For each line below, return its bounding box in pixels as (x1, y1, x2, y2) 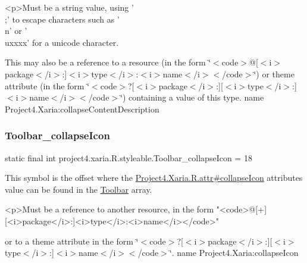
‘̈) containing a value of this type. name (120, 91, 264, 104)
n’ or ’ (5, 24, 27, 37)
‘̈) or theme (253, 67, 295, 80)
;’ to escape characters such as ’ (5, 12, 120, 25)
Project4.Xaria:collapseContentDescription (5, 102, 159, 115)
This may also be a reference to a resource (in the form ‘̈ (5, 56, 211, 68)
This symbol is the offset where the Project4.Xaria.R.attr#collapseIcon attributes (5, 171, 303, 184)
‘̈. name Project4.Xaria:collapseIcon (169, 246, 299, 259)
